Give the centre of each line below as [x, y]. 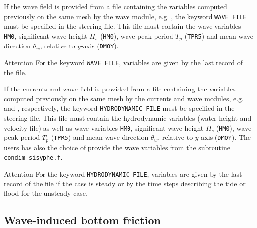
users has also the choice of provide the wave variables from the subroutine [117, 147]
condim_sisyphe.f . [33, 157]
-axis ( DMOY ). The [225, 137]
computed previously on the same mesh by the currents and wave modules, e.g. [124, 98]
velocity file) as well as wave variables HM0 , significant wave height [104, 127]
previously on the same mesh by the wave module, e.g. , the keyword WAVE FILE [125, 16]
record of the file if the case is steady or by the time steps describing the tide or [125, 183]
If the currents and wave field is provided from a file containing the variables [120, 89]
